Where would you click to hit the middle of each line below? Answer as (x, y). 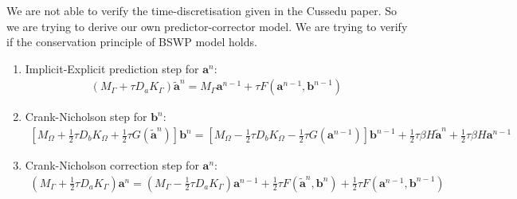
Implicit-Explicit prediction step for (112, 68)
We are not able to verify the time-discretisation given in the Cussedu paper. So (202, 10)
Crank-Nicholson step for (86, 117)
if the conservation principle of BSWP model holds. (132, 42)
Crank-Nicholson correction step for (112, 165)
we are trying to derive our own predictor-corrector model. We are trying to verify (207, 26)
